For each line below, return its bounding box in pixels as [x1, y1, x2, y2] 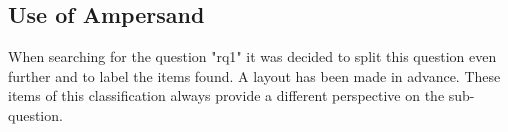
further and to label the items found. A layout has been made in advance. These [8, 65, 501, 86]
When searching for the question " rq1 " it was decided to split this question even [8, 46, 497, 67]
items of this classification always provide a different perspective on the [8, 85, 445, 106]
